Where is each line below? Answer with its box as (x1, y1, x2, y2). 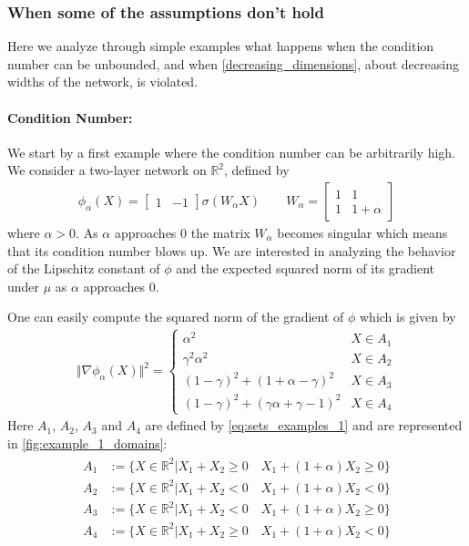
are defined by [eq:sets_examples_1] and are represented (145, 416, 463, 435)
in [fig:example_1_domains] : (7, 433, 168, 452)
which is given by (360, 307, 456, 326)
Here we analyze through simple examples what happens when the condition (7, 36, 434, 56)
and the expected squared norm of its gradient (176, 259, 435, 278)
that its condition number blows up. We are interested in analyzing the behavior (7, 241, 456, 260)
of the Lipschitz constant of (7, 259, 160, 278)
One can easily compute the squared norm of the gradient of (7, 307, 344, 326)
